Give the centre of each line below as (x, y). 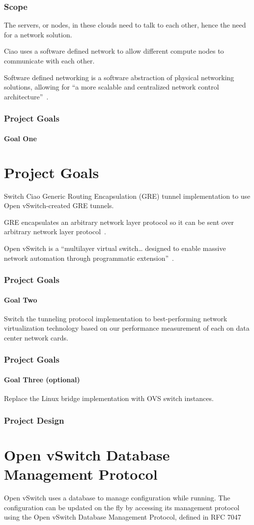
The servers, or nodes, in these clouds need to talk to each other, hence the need (125, 25)
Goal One (20, 138)
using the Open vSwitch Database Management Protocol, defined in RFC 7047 (123, 517)
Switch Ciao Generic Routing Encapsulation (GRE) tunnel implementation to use (127, 196)
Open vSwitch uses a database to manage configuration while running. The (117, 497)
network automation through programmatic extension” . (89, 258)
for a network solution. (38, 34)
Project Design (34, 420)
